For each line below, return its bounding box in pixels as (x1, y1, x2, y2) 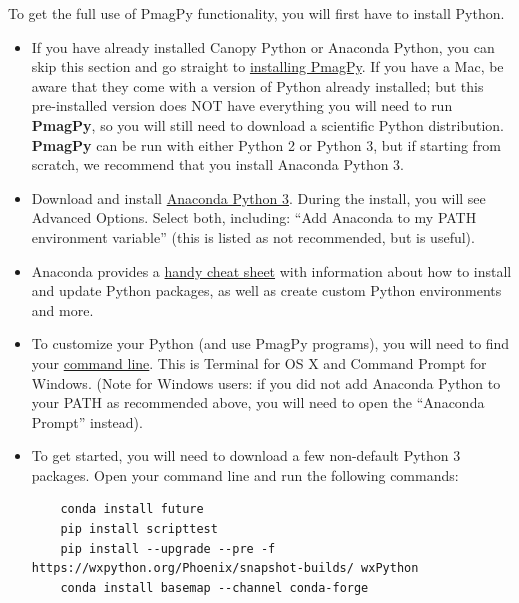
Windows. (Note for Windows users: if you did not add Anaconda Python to (31, 372, 501, 393)
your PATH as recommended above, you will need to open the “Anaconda (31, 392, 485, 413)
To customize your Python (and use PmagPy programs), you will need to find (31, 333, 510, 354)
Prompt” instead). (31, 411, 143, 432)
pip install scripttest (60, 522, 218, 537)
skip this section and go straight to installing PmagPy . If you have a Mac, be (31, 56, 504, 77)
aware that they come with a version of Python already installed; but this (31, 75, 484, 96)
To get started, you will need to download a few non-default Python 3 (31, 445, 461, 466)
